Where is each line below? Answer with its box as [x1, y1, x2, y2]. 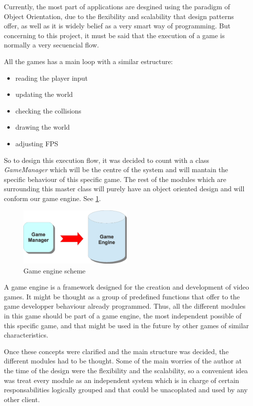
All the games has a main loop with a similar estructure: [4, 56, 173, 66]
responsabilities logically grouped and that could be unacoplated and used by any [4, 384, 248, 395]
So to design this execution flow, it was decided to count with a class [4, 155, 210, 165]
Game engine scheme [23, 265, 86, 275]
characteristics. [4, 330, 48, 340]
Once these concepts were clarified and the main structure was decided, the [4, 346, 229, 356]
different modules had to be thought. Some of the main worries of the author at [4, 356, 242, 366]
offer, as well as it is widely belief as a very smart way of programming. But [4, 21, 231, 31]
